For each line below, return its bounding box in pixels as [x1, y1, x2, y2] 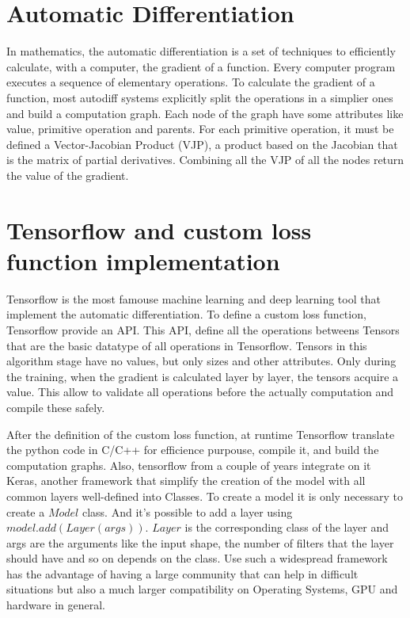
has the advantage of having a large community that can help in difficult [6, 565, 359, 582]
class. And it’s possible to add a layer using [82, 503, 293, 520]
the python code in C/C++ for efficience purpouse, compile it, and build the [6, 441, 379, 458]
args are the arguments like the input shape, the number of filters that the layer [6, 534, 394, 551]
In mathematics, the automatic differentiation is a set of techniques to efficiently [6, 43, 396, 59]
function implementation [6, 244, 280, 277]
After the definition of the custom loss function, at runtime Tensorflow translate [6, 425, 395, 442]
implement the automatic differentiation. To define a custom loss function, [6, 306, 366, 322]
